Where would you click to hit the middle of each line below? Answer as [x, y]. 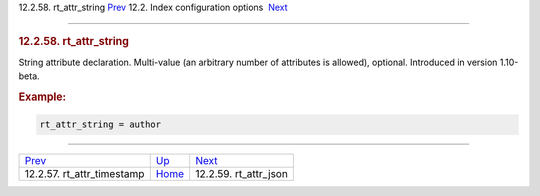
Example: [42, 97]
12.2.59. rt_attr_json [242, 174]
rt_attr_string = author [100, 124]
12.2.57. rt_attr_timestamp [84, 174]
